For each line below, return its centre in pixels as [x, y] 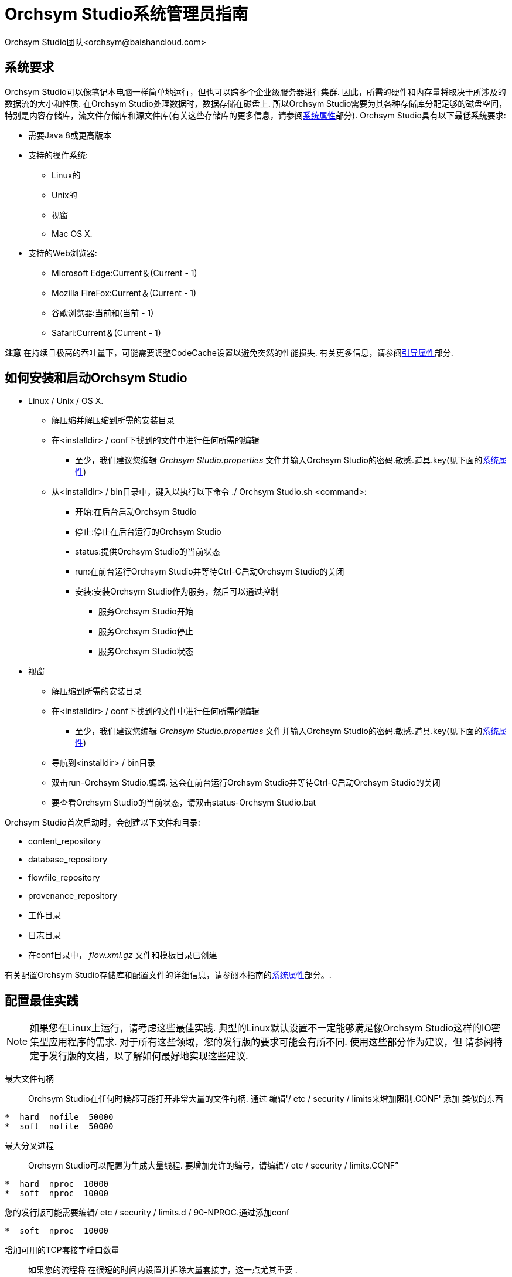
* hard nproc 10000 [57, 1184]
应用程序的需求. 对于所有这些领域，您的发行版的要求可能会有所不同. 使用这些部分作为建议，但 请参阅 [271, 1042]
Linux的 [66, 175]
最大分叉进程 [29, 1146]
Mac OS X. [72, 233]
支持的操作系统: [58, 155]
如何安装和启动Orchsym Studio [96, 378]
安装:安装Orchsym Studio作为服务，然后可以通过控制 [177, 592]
